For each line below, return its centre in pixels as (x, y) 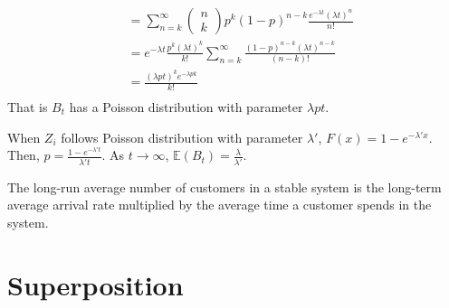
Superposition (96, 284)
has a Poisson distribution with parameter (186, 107)
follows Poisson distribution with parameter (182, 137)
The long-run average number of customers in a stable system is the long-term (224, 187)
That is (28, 107)
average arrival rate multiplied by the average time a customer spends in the (220, 205)
